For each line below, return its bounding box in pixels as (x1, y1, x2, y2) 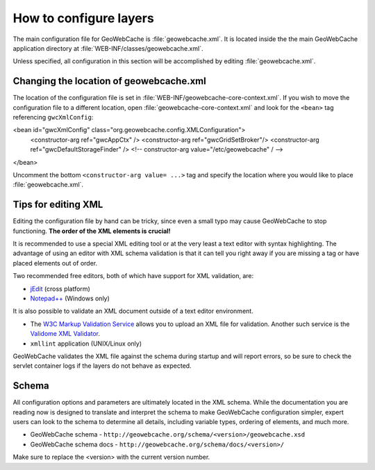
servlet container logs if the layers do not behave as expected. (12, 362, 192, 370)
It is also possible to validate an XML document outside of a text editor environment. (12, 307, 253, 316)
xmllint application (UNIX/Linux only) (30, 339, 142, 348)
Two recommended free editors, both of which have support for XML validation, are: (12, 272, 254, 280)
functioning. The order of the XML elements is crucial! (12, 227, 171, 235)
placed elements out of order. (12, 259, 97, 267)
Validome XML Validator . (30, 330, 101, 338)
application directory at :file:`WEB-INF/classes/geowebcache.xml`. (12, 44, 203, 52)
